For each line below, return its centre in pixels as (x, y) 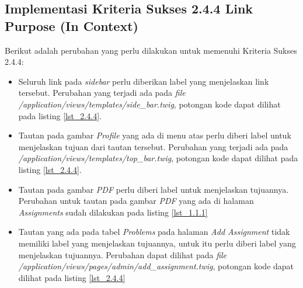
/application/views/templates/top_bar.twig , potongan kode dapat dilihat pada (158, 158)
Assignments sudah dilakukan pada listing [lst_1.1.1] (113, 212)
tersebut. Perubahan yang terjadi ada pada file (102, 93)
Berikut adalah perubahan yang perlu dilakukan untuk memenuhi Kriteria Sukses (151, 50)
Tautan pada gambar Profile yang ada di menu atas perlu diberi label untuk (155, 135)
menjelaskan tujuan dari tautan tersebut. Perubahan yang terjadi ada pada (153, 146)
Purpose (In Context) (72, 25)
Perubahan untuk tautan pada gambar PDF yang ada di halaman (136, 201)
